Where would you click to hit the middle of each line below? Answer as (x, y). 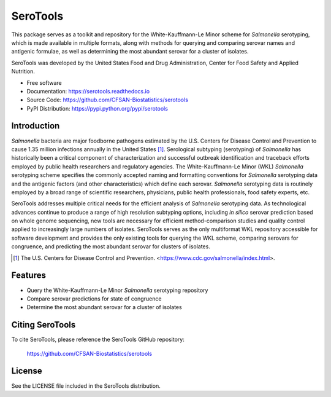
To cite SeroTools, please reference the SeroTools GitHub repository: (98, 340)
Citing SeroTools (44, 325)
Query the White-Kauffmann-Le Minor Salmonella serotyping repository (117, 290)
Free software (44, 82)
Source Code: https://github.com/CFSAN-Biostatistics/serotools (107, 100)
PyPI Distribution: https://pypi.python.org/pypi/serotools (97, 108)
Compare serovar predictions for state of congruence (94, 299)
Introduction (36, 126)
